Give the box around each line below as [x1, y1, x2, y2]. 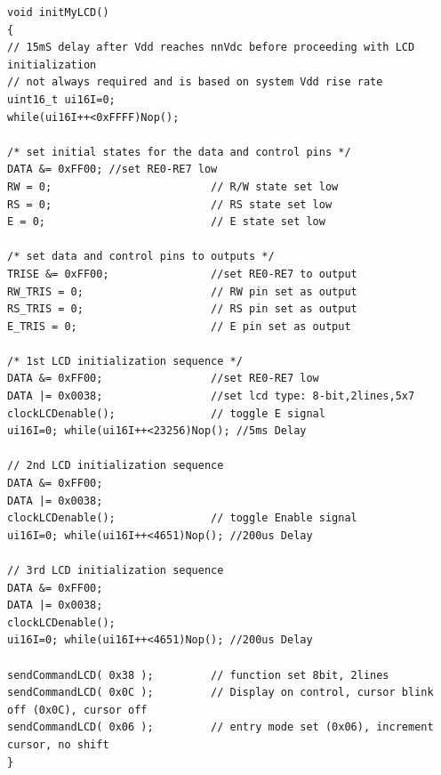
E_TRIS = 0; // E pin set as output [7, 319, 351, 333]
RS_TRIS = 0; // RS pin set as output [7, 303, 357, 316]
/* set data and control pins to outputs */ [7, 250, 275, 263]
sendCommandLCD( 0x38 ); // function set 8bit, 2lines [7, 668, 389, 682]
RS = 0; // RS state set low [7, 198, 333, 211]
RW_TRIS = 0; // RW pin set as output [7, 285, 357, 298]
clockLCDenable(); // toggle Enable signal [7, 512, 357, 525]
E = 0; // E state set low [7, 215, 325, 229]
